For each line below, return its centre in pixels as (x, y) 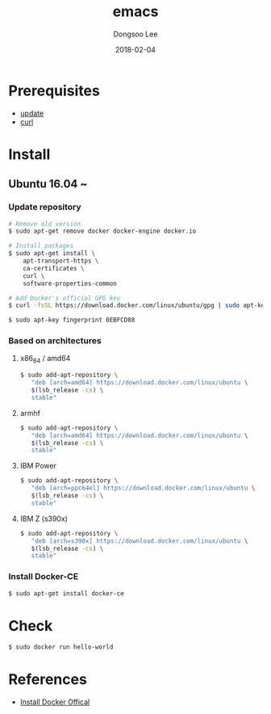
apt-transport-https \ (61, 261)
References (48, 680)
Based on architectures (55, 341)
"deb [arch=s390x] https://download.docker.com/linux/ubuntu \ (140, 541)
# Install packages (41, 246)
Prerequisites (54, 90)
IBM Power (38, 466)
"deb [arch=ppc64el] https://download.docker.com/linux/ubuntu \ (143, 488)
